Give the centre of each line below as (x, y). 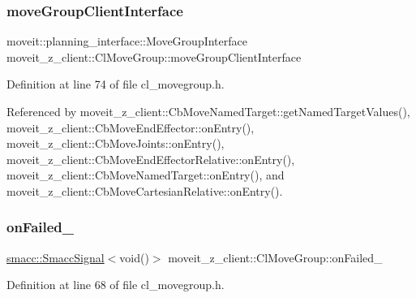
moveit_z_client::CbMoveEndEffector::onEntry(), (131, 127)
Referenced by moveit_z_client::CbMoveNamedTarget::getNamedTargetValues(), (208, 111)
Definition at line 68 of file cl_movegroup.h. (116, 285)
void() (134, 257)
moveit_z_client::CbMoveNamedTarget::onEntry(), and (146, 175)
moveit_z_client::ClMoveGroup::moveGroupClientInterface (154, 56)
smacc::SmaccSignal (56, 257)
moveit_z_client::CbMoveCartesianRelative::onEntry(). (145, 190)
